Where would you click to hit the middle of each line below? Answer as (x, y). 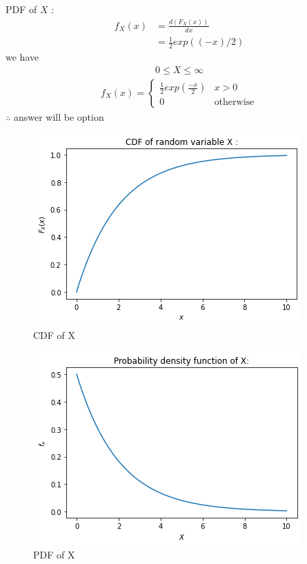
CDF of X (55, 334)
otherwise (234, 103)
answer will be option (59, 116)
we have (22, 57)
